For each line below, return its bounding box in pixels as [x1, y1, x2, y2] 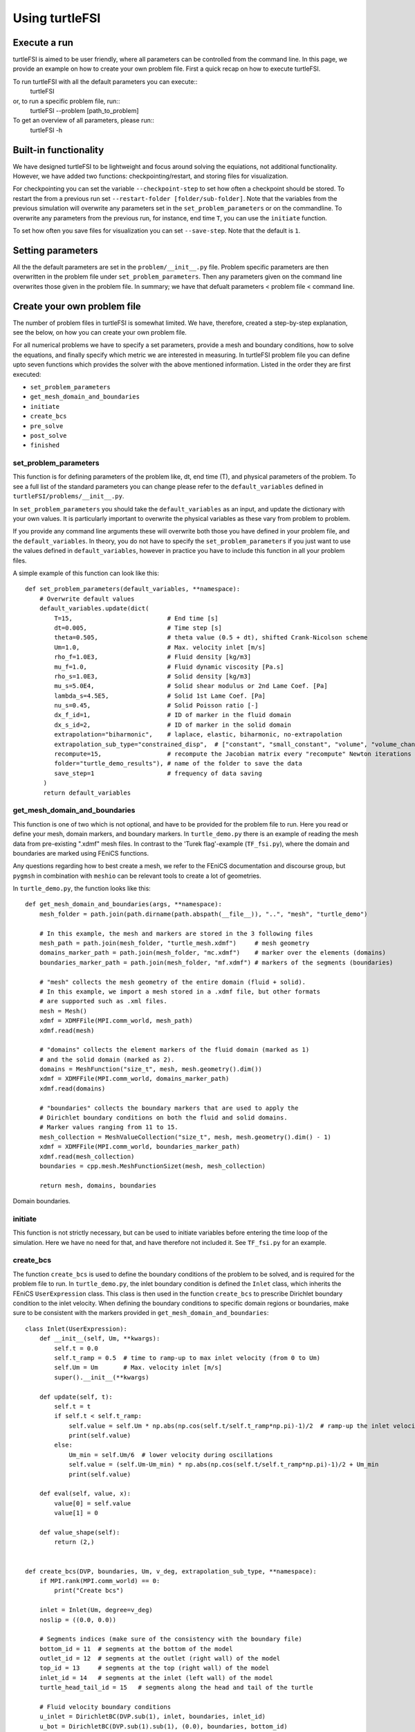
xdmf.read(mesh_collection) [39, 1152, 135, 1160]
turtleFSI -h [30, 125, 63, 134]
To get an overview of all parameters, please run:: [12, 116, 155, 125]
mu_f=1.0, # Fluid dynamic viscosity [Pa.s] [54, 662, 284, 671]
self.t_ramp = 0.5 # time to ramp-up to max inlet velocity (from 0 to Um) [54, 1354, 321, 1361]
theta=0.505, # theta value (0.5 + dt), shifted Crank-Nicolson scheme [54, 634, 368, 642]
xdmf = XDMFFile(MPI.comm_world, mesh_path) [39, 1017, 193, 1025]
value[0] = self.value [54, 1499, 131, 1507]
